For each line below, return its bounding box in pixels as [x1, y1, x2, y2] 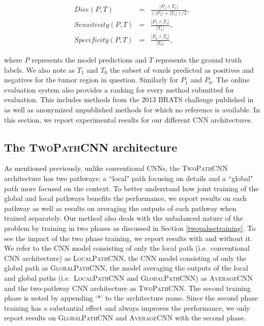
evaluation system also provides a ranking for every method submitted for [4, 84, 234, 95]
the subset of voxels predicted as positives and [110, 64, 254, 75]
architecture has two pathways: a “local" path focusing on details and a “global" [4, 172, 253, 183]
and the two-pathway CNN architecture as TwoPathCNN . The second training [4, 282, 251, 293]
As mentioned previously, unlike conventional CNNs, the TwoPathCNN [4, 163, 228, 173]
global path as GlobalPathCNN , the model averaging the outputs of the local [4, 262, 248, 273]
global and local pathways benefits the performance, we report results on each [4, 193, 247, 203]
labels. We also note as [4, 64, 75, 75]
